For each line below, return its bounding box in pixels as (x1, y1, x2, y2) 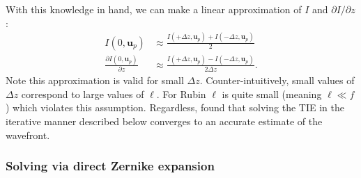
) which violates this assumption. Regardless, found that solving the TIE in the (6, 100, 344, 115)
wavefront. (6, 127, 50, 142)
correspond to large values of (21, 86, 144, 101)
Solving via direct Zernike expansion (6, 157, 215, 175)
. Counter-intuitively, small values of (199, 73, 355, 88)
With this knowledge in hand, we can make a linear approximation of (6, 2, 302, 16)
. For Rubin (156, 86, 206, 101)
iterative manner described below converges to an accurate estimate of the (6, 113, 323, 128)
